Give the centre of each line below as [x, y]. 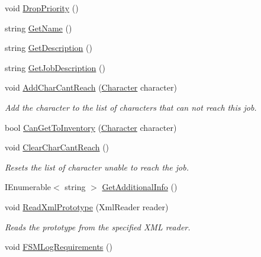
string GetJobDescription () [55, 67]
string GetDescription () [49, 48]
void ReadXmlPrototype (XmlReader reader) [87, 206]
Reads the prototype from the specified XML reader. [98, 227]
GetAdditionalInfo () [140, 187]
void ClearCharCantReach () [57, 147]
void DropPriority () [42, 8]
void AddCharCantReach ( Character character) [91, 87]
